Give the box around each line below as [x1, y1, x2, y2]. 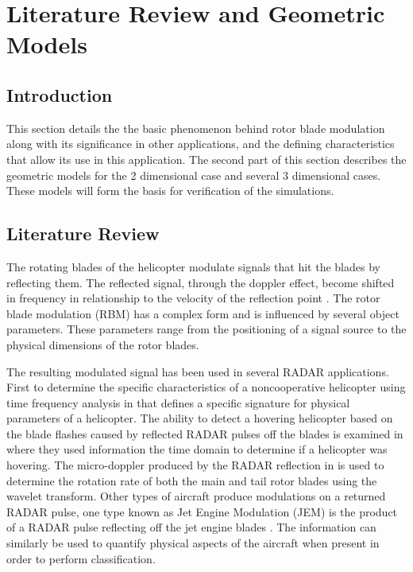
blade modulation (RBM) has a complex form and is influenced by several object [6, 305, 399, 321]
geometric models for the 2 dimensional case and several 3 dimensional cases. [6, 166, 381, 183]
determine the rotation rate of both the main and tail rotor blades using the [6, 472, 377, 488]
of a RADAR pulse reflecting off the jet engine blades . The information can [6, 519, 376, 535]
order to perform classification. [6, 550, 156, 566]
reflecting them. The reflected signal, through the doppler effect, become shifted [6, 274, 395, 290]
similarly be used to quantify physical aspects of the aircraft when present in [6, 535, 380, 551]
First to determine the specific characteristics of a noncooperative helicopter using [6, 379, 406, 395]
